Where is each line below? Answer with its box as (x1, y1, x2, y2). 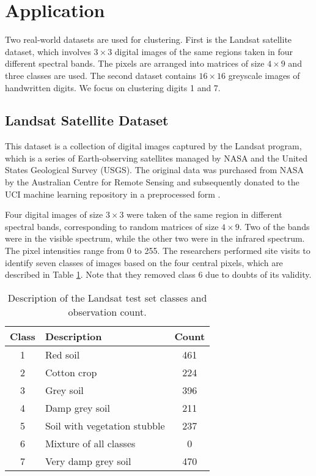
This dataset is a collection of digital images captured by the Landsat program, (5, 139, 302, 152)
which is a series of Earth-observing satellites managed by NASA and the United (5, 151, 308, 164)
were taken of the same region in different (127, 208, 282, 221)
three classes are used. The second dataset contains (5, 69, 196, 81)
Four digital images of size (5, 208, 103, 221)
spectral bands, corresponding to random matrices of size (5, 220, 219, 232)
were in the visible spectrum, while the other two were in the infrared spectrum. (5, 232, 305, 245)
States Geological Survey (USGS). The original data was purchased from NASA (5, 163, 304, 176)
